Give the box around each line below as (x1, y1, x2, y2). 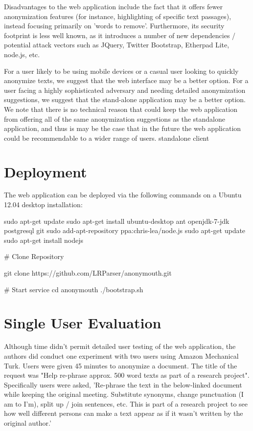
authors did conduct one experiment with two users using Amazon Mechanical (4, 350, 239, 361)
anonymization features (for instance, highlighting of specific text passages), (4, 11, 231, 21)
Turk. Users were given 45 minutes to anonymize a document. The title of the (4, 360, 237, 370)
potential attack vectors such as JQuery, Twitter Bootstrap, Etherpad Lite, (4, 40, 230, 50)
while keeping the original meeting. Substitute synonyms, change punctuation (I (4, 389, 244, 399)
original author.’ (4, 418, 51, 428)
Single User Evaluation (4, 313, 161, 333)
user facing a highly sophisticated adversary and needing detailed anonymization (4, 85, 246, 95)
